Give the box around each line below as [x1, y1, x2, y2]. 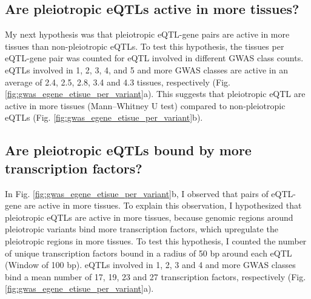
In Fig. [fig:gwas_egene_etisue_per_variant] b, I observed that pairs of [5, 187, 269, 200]
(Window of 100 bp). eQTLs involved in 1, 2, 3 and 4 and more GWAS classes [5, 258, 296, 271]
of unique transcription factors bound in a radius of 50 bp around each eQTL [5, 246, 292, 259]
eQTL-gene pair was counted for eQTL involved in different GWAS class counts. [5, 52, 304, 64]
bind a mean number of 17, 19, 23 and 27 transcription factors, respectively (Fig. [5, 270, 306, 283]
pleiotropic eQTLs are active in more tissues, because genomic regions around [5, 210, 293, 223]
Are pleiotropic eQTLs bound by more [5, 141, 252, 160]
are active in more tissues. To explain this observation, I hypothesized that [24, 199, 302, 212]
